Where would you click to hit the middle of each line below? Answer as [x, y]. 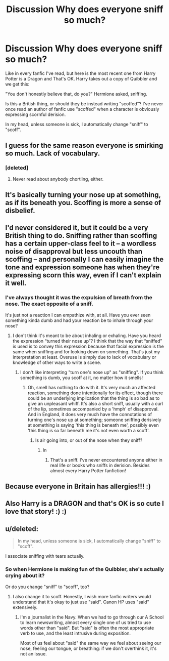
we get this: [17, 84]
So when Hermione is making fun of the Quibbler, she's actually [85, 569]
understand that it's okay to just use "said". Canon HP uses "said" [81, 602]
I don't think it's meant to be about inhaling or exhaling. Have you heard [87, 336]
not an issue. [33, 653]
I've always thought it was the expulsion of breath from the [79, 298]
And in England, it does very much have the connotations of [90, 414]
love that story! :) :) [36, 511]
